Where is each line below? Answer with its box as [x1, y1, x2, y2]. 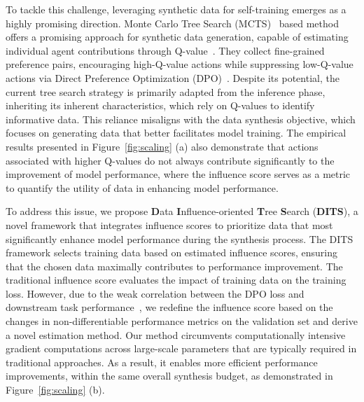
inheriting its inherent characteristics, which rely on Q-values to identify [6, 98, 315, 113]
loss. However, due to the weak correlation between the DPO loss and [6, 286, 304, 300]
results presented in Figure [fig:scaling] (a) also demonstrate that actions [6, 139, 318, 153]
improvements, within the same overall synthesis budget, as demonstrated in [6, 368, 333, 383]
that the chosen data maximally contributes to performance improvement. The [6, 258, 343, 273]
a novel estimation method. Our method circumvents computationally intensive [6, 327, 346, 342]
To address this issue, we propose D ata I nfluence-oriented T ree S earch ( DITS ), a [6, 204, 358, 219]
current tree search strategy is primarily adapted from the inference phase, [6, 84, 325, 99]
